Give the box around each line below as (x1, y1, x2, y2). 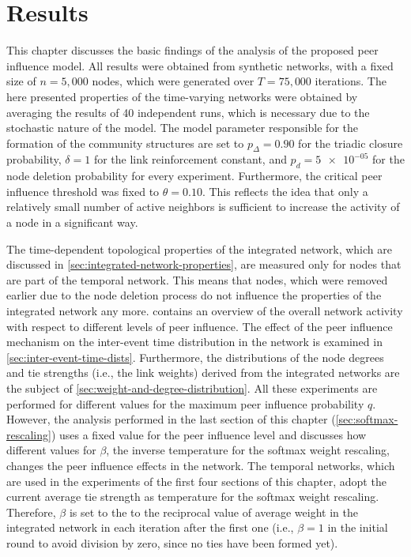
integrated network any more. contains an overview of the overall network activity (6, 303, 403, 319)
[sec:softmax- (335, 411, 398, 427)
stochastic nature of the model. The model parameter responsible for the (6, 119, 358, 136)
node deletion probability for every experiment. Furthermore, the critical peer (6, 167, 383, 184)
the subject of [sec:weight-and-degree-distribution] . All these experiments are (6, 380, 378, 396)
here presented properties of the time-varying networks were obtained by (6, 88, 358, 104)
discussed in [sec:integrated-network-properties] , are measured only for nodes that (6, 256, 402, 273)
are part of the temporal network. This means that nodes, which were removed (6, 271, 388, 288)
